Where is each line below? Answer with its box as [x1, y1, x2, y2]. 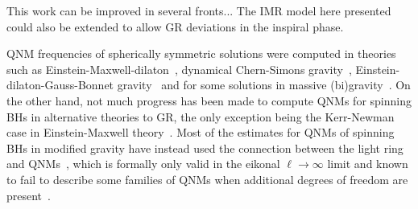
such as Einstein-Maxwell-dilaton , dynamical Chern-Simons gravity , [6, 60, 352, 77]
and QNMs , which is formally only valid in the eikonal [6, 155, 280, 172]
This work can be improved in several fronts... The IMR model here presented [6, 2, 391, 18]
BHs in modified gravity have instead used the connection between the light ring [6, 139, 404, 156]
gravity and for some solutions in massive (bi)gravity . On [117, 76, 411, 93]
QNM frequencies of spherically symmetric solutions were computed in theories [6, 45, 396, 62]
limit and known [327, 155, 408, 172]
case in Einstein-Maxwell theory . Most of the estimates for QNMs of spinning [6, 124, 395, 141]
